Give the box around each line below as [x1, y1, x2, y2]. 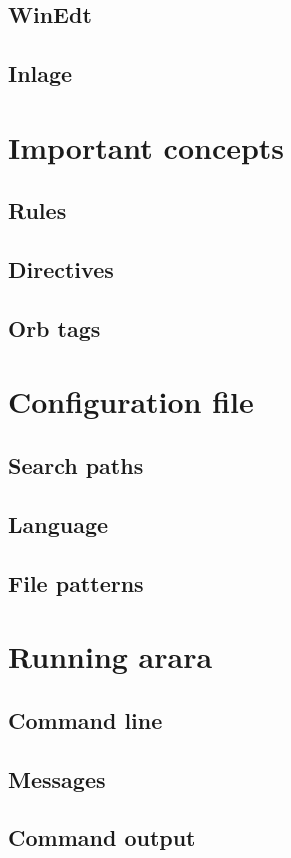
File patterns [8, 567, 144, 598]
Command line [8, 704, 163, 735]
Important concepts [8, 126, 285, 167]
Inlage [8, 58, 73, 89]
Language [8, 508, 109, 539]
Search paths [8, 450, 144, 481]
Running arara [8, 636, 213, 677]
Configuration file [8, 381, 254, 422]
